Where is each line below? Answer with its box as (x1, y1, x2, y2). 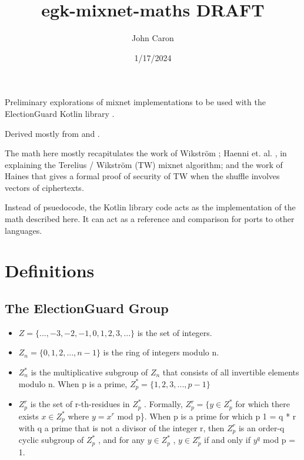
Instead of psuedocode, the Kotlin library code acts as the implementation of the (5, 201, 296, 213)
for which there (235, 398, 290, 410)
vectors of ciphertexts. (5, 181, 84, 193)
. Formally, (144, 398, 183, 410)
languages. (5, 224, 42, 236)
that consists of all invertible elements (162, 366, 299, 378)
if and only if (204, 434, 250, 446)
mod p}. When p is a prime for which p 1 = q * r (117, 409, 296, 422)
